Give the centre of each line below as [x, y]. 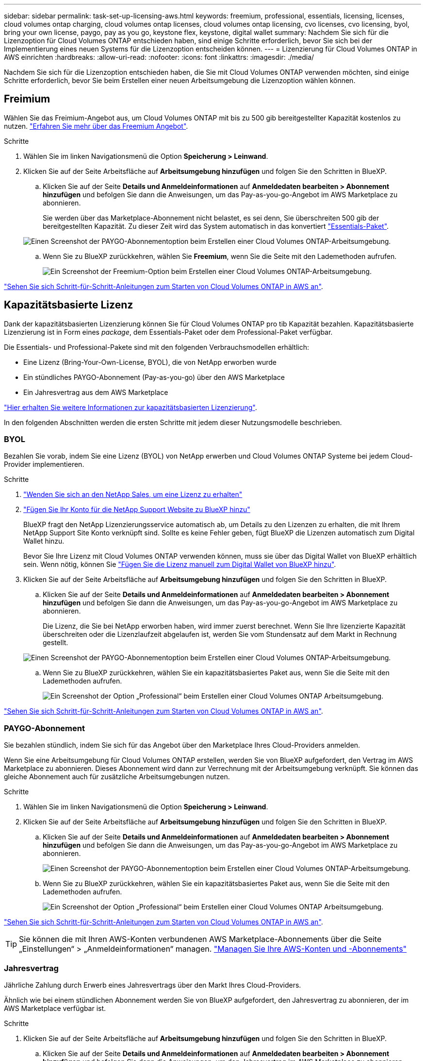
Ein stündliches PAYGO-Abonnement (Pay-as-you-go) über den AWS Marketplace [154, 377]
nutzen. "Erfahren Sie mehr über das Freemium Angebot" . [96, 126]
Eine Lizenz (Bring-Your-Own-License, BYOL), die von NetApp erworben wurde [150, 362]
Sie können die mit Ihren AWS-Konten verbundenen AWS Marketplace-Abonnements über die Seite [200, 939]
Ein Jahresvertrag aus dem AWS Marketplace [96, 392]
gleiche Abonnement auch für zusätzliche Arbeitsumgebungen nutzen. [117, 777]
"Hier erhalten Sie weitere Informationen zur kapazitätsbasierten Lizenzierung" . [131, 407]
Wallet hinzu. [44, 541]
